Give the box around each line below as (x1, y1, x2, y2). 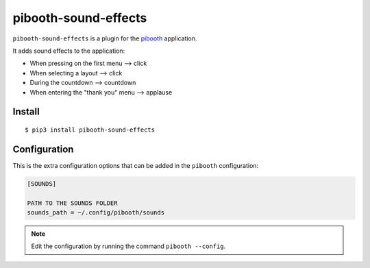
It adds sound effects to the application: (12, 47, 125, 55)
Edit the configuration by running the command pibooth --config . (31, 242, 226, 250)
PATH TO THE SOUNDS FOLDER (27, 199, 118, 207)
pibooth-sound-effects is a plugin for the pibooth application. (12, 34, 197, 42)
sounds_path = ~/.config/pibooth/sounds (27, 208, 164, 216)
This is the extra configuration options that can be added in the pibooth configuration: (12, 161, 259, 169)
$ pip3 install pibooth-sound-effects (25, 125, 156, 134)
